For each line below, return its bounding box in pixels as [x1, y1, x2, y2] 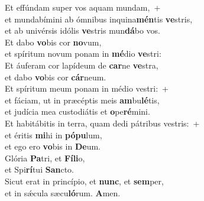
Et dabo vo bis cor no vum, [5, 35, 102, 48]
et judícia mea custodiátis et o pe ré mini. [5, 105, 150, 118]
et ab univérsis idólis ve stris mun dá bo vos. [5, 24, 160, 37]
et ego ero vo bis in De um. [5, 140, 101, 153]
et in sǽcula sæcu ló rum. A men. [5, 186, 121, 199]
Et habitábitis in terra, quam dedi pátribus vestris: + [5, 116, 200, 129]
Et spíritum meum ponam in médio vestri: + [5, 82, 169, 95]
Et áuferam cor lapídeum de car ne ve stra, [5, 59, 158, 71]
